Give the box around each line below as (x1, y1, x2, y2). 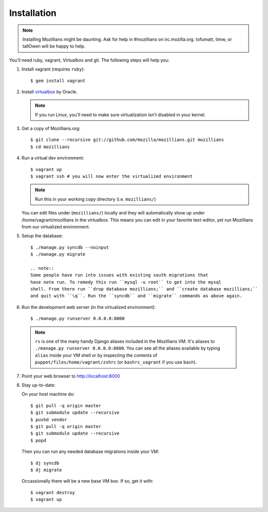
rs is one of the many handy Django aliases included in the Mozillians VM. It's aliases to (35, 338, 215, 345)
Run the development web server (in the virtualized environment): (21, 304, 156, 310)
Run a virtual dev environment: (21, 155, 84, 161)
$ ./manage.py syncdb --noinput (30, 244, 109, 250)
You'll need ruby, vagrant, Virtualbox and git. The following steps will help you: (9, 57, 170, 63)
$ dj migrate (30, 467, 62, 473)
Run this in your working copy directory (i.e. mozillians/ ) (35, 196, 156, 202)
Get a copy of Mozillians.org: (21, 126, 80, 132)
